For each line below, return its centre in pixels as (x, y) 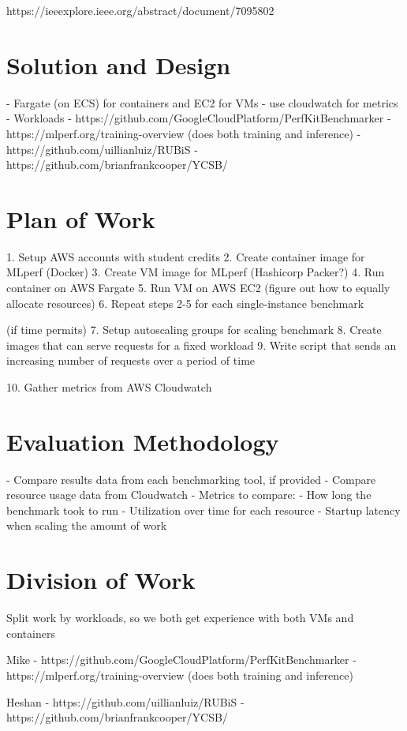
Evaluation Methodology (143, 441)
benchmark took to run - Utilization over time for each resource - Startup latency (203, 510)
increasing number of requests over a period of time (131, 360)
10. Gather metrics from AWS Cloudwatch (109, 386)
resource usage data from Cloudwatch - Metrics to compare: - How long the (189, 495)
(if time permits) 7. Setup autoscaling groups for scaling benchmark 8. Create (194, 330)
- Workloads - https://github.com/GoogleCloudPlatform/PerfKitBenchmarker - (199, 118)
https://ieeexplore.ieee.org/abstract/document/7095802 (140, 10)
